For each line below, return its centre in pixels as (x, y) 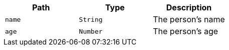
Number (91, 31)
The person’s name (189, 19)
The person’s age (186, 31)
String (91, 19)
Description (189, 7)
